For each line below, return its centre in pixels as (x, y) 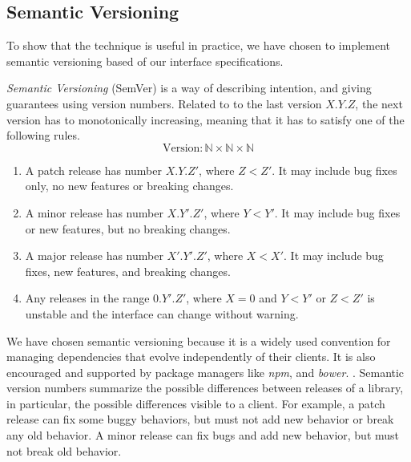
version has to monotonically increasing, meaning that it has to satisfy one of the (205, 119)
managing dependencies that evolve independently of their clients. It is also (191, 357)
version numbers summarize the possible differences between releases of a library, (205, 388)
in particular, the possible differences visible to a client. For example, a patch (196, 403)
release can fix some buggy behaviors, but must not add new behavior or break (200, 419)
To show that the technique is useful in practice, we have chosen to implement (199, 45)
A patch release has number (93, 170)
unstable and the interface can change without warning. (162, 313)
